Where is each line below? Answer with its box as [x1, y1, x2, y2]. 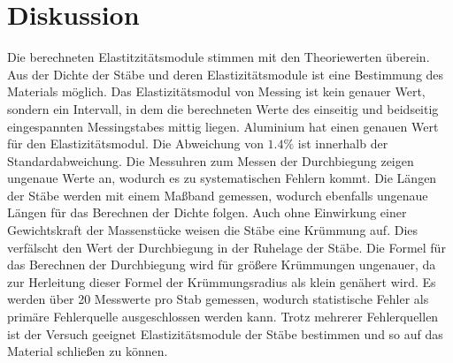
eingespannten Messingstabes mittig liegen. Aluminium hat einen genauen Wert [7, 117, 439, 135]
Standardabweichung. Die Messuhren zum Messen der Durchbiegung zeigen [7, 151, 414, 170]
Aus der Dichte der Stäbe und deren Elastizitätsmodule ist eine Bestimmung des [7, 64, 444, 83]
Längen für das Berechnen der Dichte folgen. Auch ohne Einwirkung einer [7, 203, 407, 222]
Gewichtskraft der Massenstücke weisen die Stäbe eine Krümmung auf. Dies [7, 221, 418, 239]
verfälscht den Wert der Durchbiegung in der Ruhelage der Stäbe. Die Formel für [7, 238, 446, 256]
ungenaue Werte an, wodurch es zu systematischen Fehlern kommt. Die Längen [7, 169, 437, 187]
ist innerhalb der [297, 134, 388, 153]
